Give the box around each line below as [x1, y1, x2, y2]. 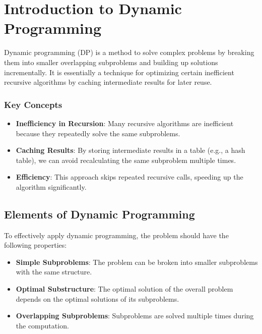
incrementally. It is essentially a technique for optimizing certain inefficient [4, 67, 234, 77]
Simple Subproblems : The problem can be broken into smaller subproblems [16, 256, 258, 267]
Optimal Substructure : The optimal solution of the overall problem [16, 284, 233, 294]
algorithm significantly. [16, 181, 87, 192]
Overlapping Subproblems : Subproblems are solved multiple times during [16, 310, 254, 321]
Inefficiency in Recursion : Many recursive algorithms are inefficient [16, 118, 234, 128]
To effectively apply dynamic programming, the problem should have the [4, 230, 229, 240]
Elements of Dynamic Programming [4, 206, 195, 221]
